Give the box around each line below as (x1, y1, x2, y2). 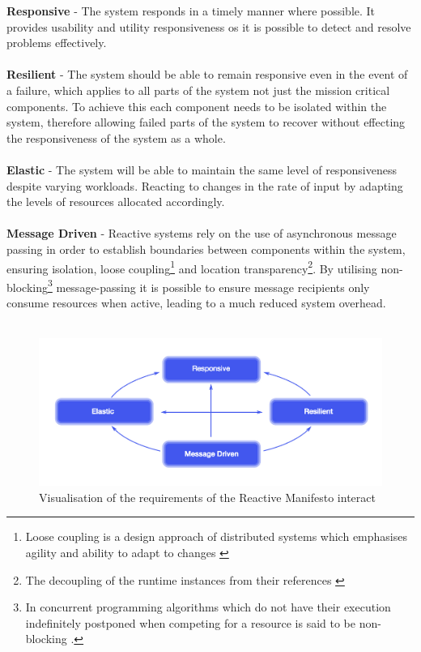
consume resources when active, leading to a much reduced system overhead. (6, 294, 386, 311)
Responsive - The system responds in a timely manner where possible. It (6, 2, 376, 19)
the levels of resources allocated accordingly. (6, 193, 225, 210)
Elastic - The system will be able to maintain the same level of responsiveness (6, 161, 398, 178)
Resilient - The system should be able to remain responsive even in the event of (6, 66, 408, 83)
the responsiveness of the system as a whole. (6, 129, 226, 146)
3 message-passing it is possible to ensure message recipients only (47, 276, 370, 295)
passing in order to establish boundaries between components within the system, (6, 240, 406, 257)
